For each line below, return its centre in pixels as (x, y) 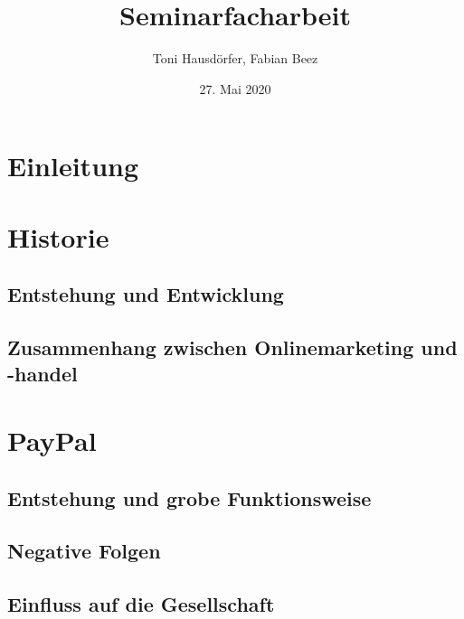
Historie (58, 236)
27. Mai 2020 (235, 88)
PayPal (52, 441)
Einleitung (73, 166)
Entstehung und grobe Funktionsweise (189, 497)
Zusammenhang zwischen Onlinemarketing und (232, 347)
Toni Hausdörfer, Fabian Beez (235, 58)
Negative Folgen (84, 551)
